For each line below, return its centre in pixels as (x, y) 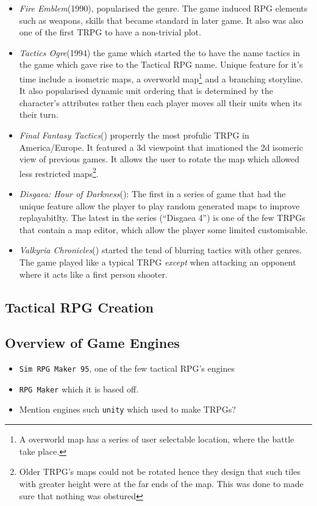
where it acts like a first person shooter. (93, 274)
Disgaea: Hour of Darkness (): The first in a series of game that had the (152, 194)
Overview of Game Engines (92, 343)
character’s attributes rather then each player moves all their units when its (161, 102)
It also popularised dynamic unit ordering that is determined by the (146, 91)
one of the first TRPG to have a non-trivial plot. (110, 32)
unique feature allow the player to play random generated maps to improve (159, 205)
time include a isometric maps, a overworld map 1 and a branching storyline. (161, 78)
